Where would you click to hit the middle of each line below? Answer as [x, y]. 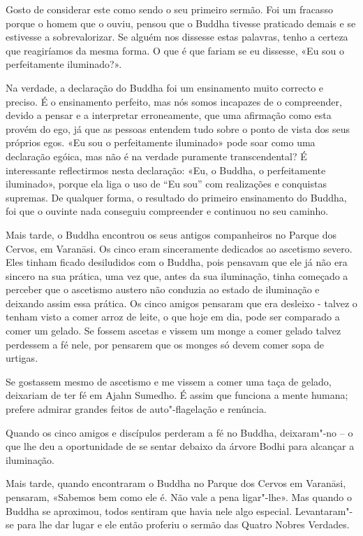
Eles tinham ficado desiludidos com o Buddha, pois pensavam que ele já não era [177, 262]
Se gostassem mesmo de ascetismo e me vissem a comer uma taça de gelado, [169, 381]
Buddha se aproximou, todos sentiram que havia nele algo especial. [149, 510]
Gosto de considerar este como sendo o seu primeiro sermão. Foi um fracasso [169, 9]
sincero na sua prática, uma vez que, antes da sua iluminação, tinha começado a [177, 275]
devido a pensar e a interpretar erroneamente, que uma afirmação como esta [169, 115]
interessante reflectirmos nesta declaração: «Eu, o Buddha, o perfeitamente [166, 170]
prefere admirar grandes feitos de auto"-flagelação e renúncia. [136, 409]
